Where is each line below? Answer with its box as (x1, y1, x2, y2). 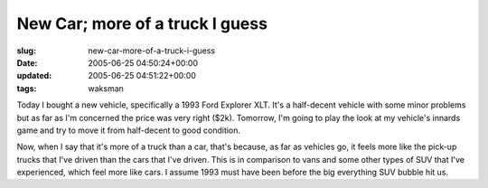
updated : (16, 70, 52, 81)
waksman (88, 82, 124, 94)
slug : (16, 45, 36, 56)
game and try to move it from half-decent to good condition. (16, 125, 241, 136)
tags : (16, 82, 37, 94)
